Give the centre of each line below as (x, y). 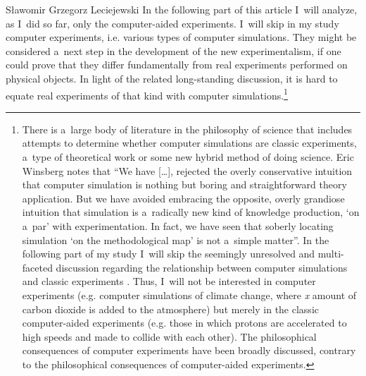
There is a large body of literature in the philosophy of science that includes (187, 129)
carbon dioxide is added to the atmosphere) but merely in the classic (170, 309)
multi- (331, 254)
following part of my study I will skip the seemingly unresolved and (169, 254)
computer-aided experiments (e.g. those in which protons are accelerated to (184, 323)
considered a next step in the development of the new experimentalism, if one (173, 50)
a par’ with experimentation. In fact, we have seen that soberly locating (178, 225)
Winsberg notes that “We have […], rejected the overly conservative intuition (187, 170)
